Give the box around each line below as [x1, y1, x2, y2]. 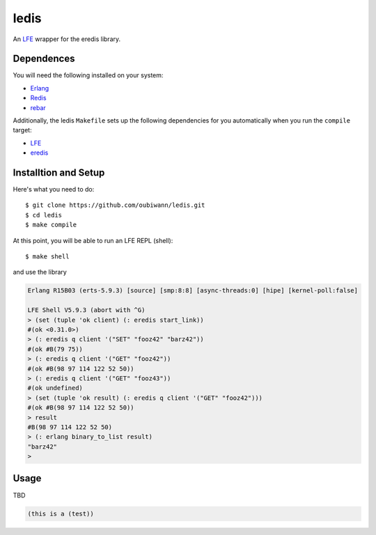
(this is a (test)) [27, 509, 94, 518]
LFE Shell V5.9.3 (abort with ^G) [27, 307, 146, 314]
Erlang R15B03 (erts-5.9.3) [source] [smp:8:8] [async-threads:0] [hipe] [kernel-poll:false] [27, 286, 359, 295]
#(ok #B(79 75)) [27, 345, 84, 353]
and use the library [13, 268, 68, 277]
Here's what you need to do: [13, 185, 95, 194]
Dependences [13, 53, 75, 65]
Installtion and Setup [13, 167, 105, 178]
